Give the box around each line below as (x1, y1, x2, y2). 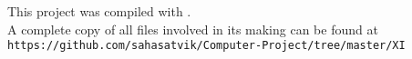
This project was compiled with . (7, 2, 191, 20)
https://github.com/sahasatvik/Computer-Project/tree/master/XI (7, 39, 406, 53)
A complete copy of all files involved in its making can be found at (7, 19, 378, 38)
